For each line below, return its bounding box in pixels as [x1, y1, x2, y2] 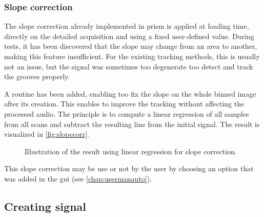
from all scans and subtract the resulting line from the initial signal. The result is [4, 118, 260, 129]
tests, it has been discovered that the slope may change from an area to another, [4, 41, 257, 51]
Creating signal [4, 198, 86, 214]
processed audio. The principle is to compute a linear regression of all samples [4, 108, 249, 119]
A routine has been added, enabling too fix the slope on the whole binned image [4, 88, 256, 99]
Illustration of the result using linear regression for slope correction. [25, 146, 237, 156]
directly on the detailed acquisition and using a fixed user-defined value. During [4, 30, 254, 41]
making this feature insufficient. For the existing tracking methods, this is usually [4, 51, 260, 61]
